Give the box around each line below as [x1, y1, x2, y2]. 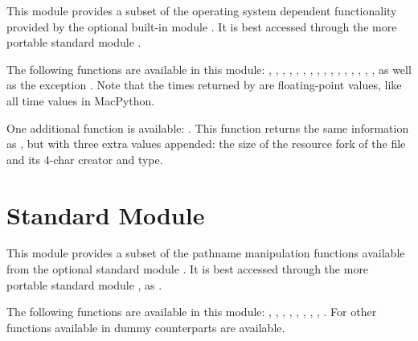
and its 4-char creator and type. [6, 150, 163, 167]
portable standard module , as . [6, 276, 162, 293]
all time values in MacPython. [6, 92, 155, 109]
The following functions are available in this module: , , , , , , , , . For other [6, 303, 377, 320]
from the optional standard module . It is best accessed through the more [6, 261, 369, 277]
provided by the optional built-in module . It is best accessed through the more [6, 18, 397, 35]
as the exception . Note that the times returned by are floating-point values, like [6, 76, 402, 93]
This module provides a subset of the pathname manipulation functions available [6, 244, 405, 261]
